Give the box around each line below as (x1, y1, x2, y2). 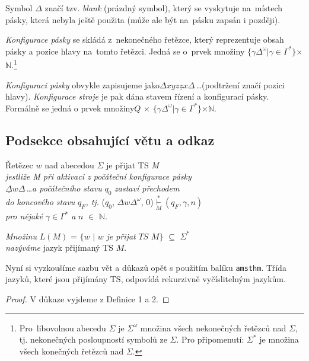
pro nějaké (5, 210, 43, 222)
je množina (259, 333, 299, 346)
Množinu (5, 229, 37, 242)
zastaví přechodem (114, 181, 180, 194)
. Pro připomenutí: (176, 333, 244, 346)
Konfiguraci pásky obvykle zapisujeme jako (5, 78, 160, 91)
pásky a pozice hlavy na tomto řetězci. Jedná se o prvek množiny (5, 44, 245, 57)
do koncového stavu (5, 195, 75, 207)
